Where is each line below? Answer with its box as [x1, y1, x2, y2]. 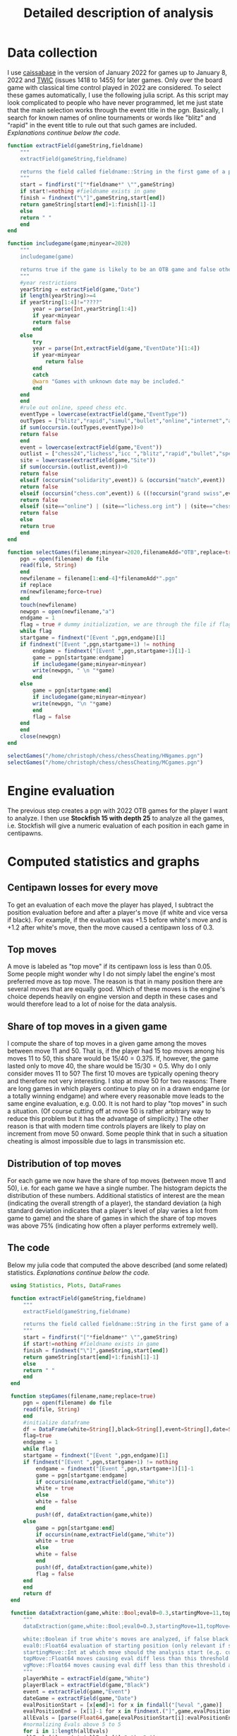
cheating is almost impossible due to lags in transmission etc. [7, 1137, 186, 1146]
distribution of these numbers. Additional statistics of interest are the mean [7, 1192, 225, 1200]
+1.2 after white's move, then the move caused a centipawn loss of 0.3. [7, 923, 214, 932]
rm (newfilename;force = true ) [20, 588, 102, 595]
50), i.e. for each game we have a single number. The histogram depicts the [7, 1184, 227, 1192]
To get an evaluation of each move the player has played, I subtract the [7, 901, 214, 909]
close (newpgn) [20, 733, 61, 741]
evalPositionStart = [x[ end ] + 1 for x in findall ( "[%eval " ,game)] [23, 1701, 222, 1708]
